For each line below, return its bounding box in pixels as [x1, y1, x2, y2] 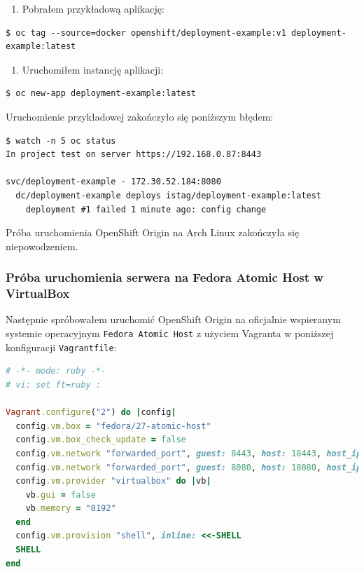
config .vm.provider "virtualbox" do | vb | [15, 476, 211, 486]
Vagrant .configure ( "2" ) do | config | [6, 407, 176, 418]
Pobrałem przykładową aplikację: [22, 1, 164, 15]
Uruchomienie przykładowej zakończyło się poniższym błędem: [6, 109, 274, 123]
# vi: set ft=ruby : [6, 379, 101, 390]
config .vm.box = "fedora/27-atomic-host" [15, 421, 211, 431]
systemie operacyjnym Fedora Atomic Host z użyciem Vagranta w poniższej [6, 326, 334, 341]
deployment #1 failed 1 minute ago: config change [25, 204, 267, 214]
